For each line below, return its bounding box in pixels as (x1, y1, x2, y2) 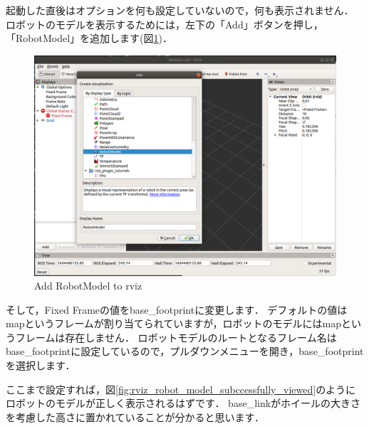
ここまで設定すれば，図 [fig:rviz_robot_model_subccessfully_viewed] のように (6, 381, 356, 396)
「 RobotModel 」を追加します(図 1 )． (6, 31, 172, 46)
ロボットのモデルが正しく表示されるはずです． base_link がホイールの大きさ (6, 396, 361, 411)
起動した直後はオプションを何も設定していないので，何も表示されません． (6, 3, 354, 17)
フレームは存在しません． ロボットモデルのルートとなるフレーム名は (15, 329, 337, 344)
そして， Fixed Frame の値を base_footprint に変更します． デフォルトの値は (6, 302, 348, 317)
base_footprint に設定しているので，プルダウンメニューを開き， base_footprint (6, 344, 364, 359)
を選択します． (6, 358, 76, 373)
